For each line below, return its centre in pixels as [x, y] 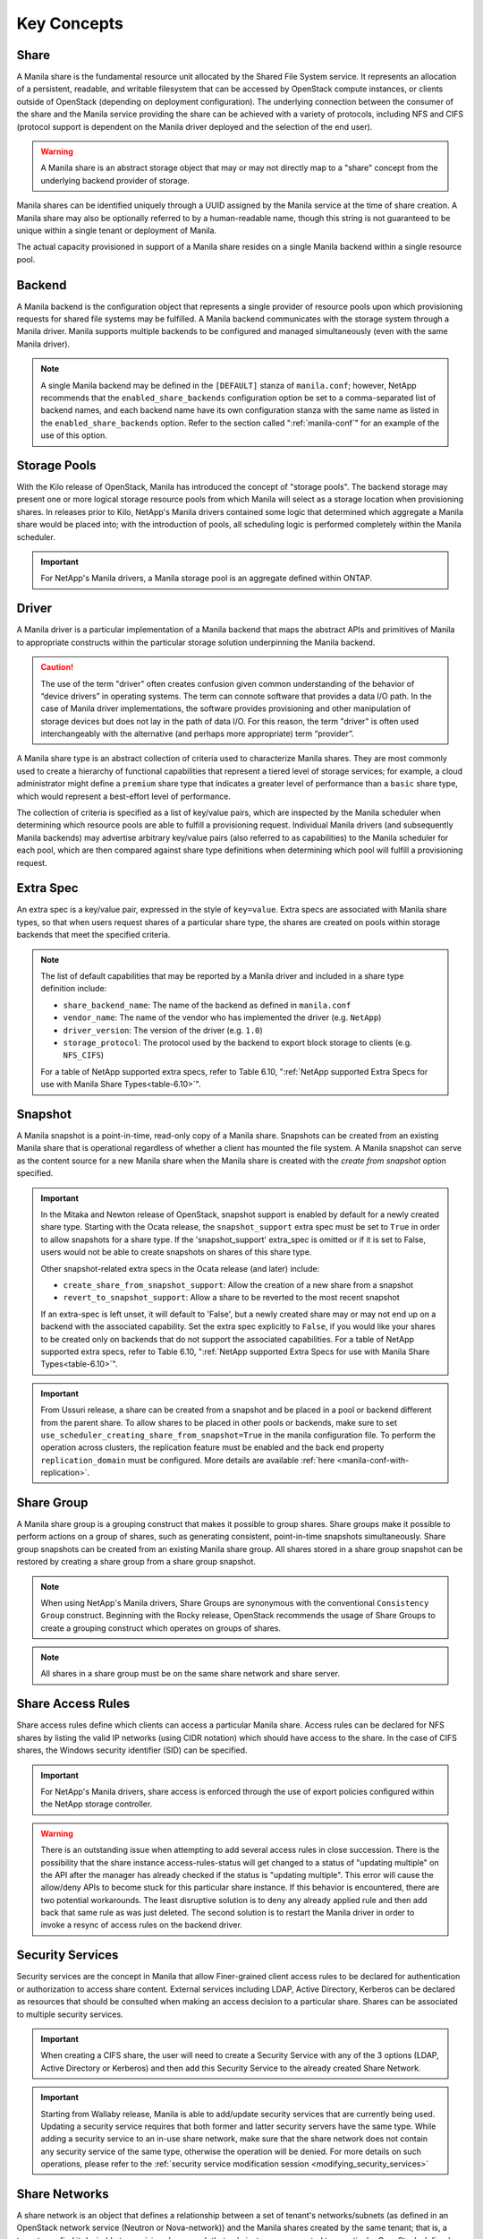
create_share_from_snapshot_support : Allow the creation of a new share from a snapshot [238, 1284]
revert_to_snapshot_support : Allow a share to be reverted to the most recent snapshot [231, 1298]
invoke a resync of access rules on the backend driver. [142, 1925]
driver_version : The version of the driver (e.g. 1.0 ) [163, 1030]
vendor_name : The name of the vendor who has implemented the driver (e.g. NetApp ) [222, 1017]
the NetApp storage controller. [97, 1804]
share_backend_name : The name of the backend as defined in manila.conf [207, 1005]
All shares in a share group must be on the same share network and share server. [190, 1674]
